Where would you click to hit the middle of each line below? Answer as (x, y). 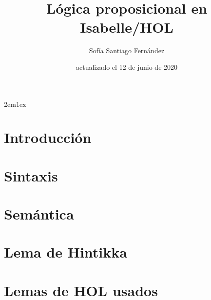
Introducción (48, 137)
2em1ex (15, 104)
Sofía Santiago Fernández (127, 50)
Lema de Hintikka (66, 252)
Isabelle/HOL (127, 27)
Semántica (39, 214)
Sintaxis (31, 175)
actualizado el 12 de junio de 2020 (127, 67)
